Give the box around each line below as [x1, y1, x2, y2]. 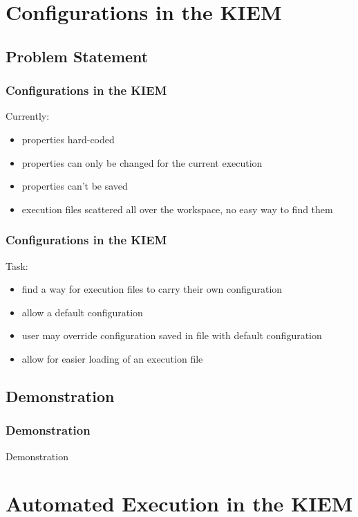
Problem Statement [6, 45, 149, 66]
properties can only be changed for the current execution [21, 155, 263, 170]
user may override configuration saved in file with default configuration [21, 328, 322, 343]
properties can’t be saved [21, 179, 128, 193]
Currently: [6, 109, 50, 123]
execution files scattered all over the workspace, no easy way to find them [21, 201, 333, 216]
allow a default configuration [21, 305, 143, 319]
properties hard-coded [21, 131, 115, 146]
